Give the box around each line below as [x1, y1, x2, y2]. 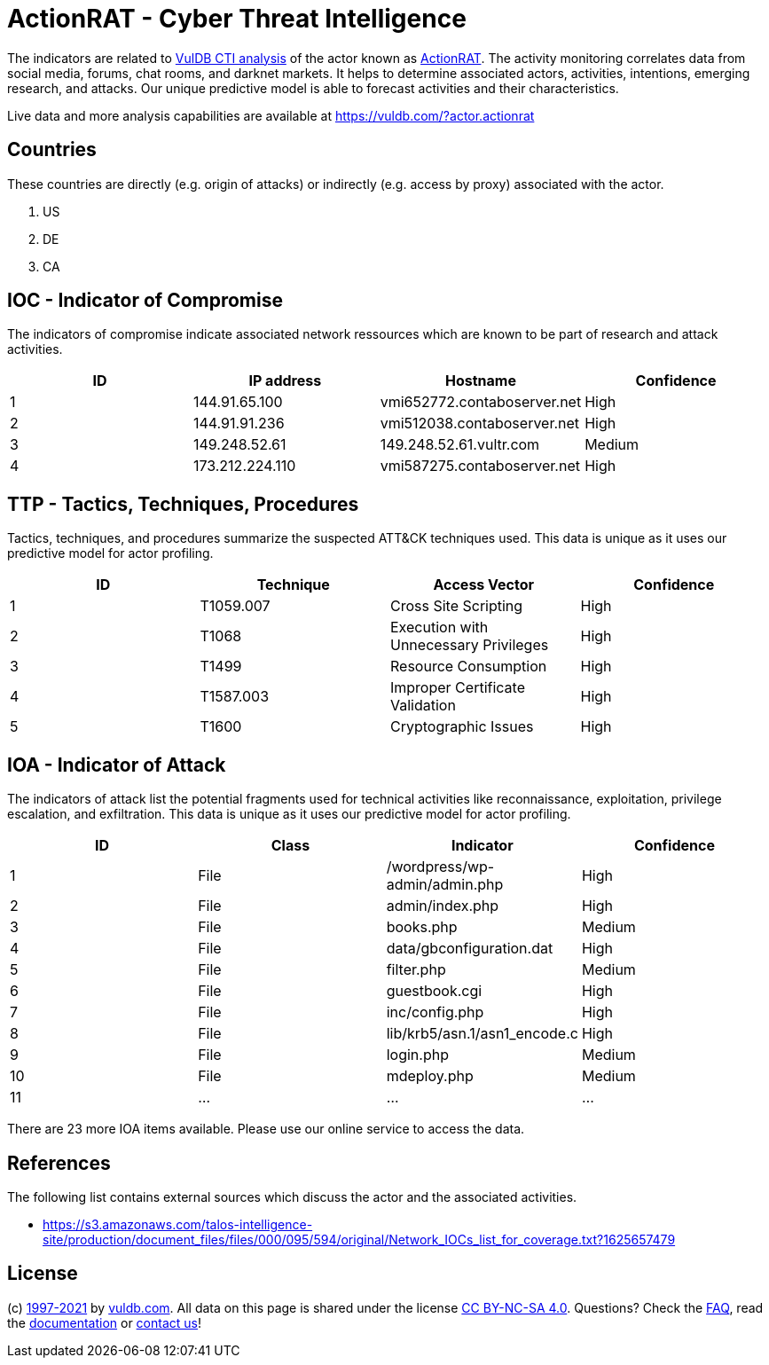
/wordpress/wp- [386, 858, 495, 876]
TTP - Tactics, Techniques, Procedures [7, 492, 359, 515]
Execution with [390, 618, 489, 637]
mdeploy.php [386, 1067, 474, 1086]
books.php [386, 918, 458, 937]
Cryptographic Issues [390, 718, 534, 736]
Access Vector [433, 576, 535, 594]
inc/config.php [386, 1003, 484, 1022]
